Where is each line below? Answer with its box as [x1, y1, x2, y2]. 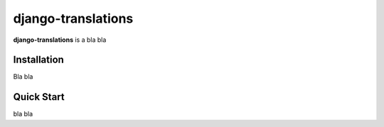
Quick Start [13, 91, 65, 103]
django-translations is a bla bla [13, 35, 107, 44]
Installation [13, 54, 64, 66]
